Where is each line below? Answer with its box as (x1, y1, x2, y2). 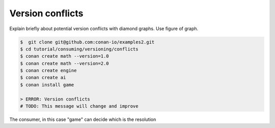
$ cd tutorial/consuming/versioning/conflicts (20, 46, 139, 52)
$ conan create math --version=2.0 (20, 60, 109, 66)
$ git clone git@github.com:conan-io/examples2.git (20, 39, 155, 45)
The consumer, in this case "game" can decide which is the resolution (9, 116, 156, 122)
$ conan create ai (20, 74, 66, 81)
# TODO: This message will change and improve (20, 104, 139, 109)
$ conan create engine (20, 68, 77, 73)
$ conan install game (20, 82, 74, 88)
